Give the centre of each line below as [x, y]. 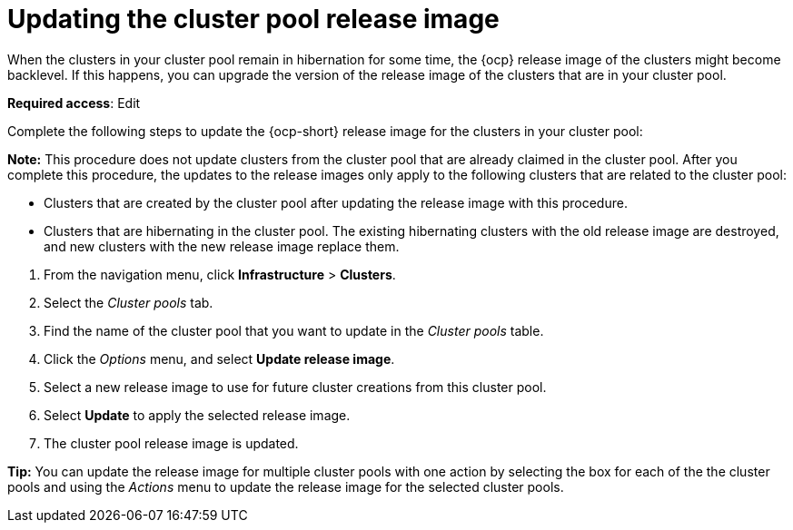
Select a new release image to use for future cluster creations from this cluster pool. [295, 387]
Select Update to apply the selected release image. [197, 415]
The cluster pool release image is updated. [171, 443]
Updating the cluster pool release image [253, 19]
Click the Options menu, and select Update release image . [219, 358]
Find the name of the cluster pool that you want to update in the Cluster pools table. [294, 330]
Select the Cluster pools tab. [129, 302]
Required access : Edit [74, 103]
